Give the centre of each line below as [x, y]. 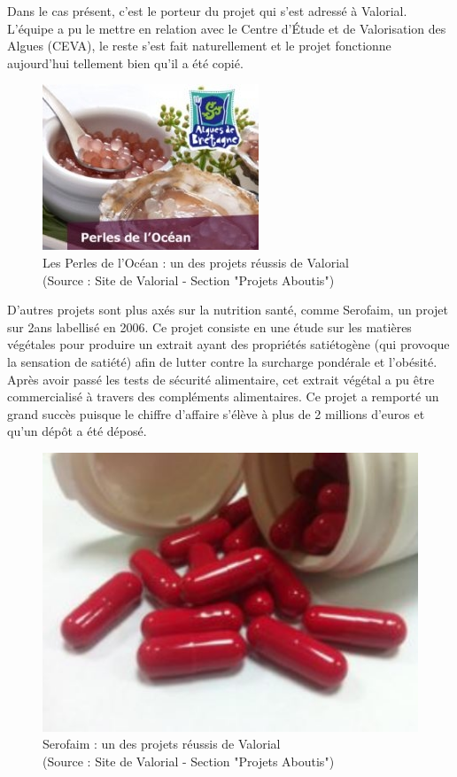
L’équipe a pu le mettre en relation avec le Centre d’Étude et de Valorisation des [227, 28]
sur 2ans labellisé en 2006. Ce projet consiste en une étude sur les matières [209, 326]
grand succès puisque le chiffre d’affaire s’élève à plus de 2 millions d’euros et [216, 413]
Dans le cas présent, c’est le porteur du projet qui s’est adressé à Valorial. [207, 11]
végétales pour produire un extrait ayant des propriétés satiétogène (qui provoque [228, 344]
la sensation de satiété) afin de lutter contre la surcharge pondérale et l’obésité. [222, 361]
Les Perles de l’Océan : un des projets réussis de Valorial [196, 262]
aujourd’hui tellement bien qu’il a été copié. [125, 62]
